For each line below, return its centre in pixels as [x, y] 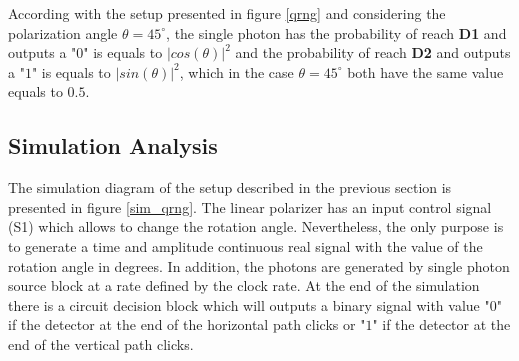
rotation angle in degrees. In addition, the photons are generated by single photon [259, 265]
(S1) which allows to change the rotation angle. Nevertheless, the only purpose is [256, 226]
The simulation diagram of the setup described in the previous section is [230, 187]
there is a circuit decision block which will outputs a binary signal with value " [249, 304]
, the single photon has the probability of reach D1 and [336, 32]
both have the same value [425, 71]
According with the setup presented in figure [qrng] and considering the [227, 13]
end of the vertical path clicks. [101, 343]
